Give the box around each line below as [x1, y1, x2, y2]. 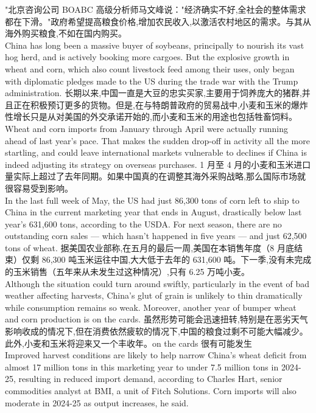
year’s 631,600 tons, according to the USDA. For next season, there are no [5, 217, 282, 230]
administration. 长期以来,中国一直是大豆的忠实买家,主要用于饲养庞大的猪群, [5, 86, 302, 99]
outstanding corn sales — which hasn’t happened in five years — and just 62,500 [5, 229, 307, 242]
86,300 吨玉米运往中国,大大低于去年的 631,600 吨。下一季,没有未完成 [41, 253, 312, 266]
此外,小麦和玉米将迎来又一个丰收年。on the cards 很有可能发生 [5, 336, 253, 349]
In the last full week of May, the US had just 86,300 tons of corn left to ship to [5, 193, 300, 206]
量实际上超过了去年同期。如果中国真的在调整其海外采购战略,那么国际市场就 [5, 170, 306, 182]
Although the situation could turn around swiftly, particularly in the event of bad [5, 277, 310, 290]
